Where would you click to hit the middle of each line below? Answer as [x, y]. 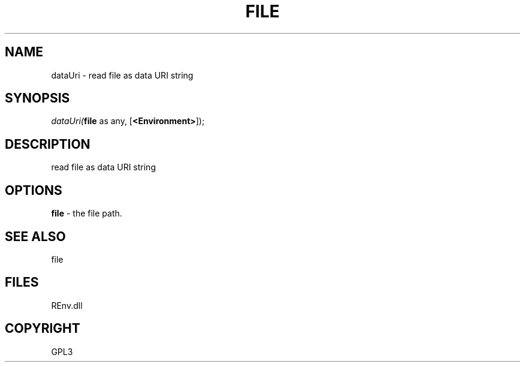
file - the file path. [87, 213]
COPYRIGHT [43, 329]
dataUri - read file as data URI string [122, 75]
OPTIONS [34, 190]
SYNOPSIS [37, 98]
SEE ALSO [35, 236]
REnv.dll [67, 305]
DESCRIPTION [48, 144]
